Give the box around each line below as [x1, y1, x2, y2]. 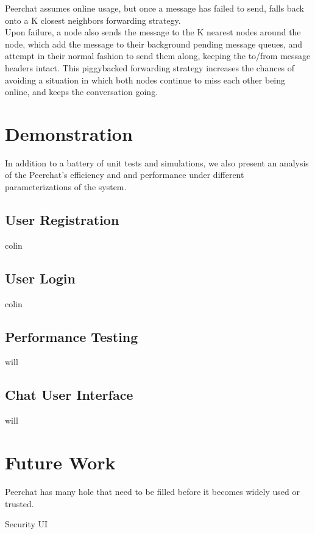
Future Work [5, 450, 116, 475]
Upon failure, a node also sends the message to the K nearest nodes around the [5, 26, 301, 38]
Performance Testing [5, 327, 138, 346]
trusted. [5, 497, 34, 510]
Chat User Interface [5, 385, 133, 404]
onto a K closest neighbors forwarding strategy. [5, 13, 181, 26]
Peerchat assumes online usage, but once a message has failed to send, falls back [5, 2, 304, 14]
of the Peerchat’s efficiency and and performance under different [5, 168, 244, 181]
